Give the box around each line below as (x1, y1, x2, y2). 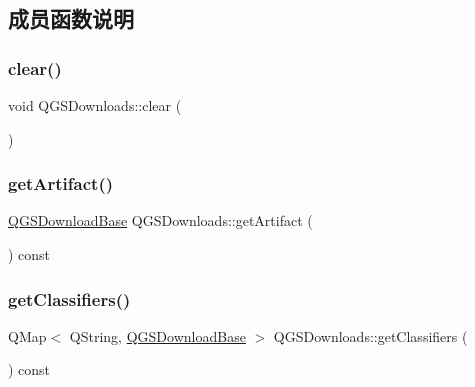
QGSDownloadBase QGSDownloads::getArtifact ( (8, 210, 313, 231)
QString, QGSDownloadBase (69, 325, 246, 346)
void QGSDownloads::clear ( (8, 95, 182, 115)
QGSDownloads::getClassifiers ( (273, 325, 468, 346)
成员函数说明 (8, 3, 134, 34)
